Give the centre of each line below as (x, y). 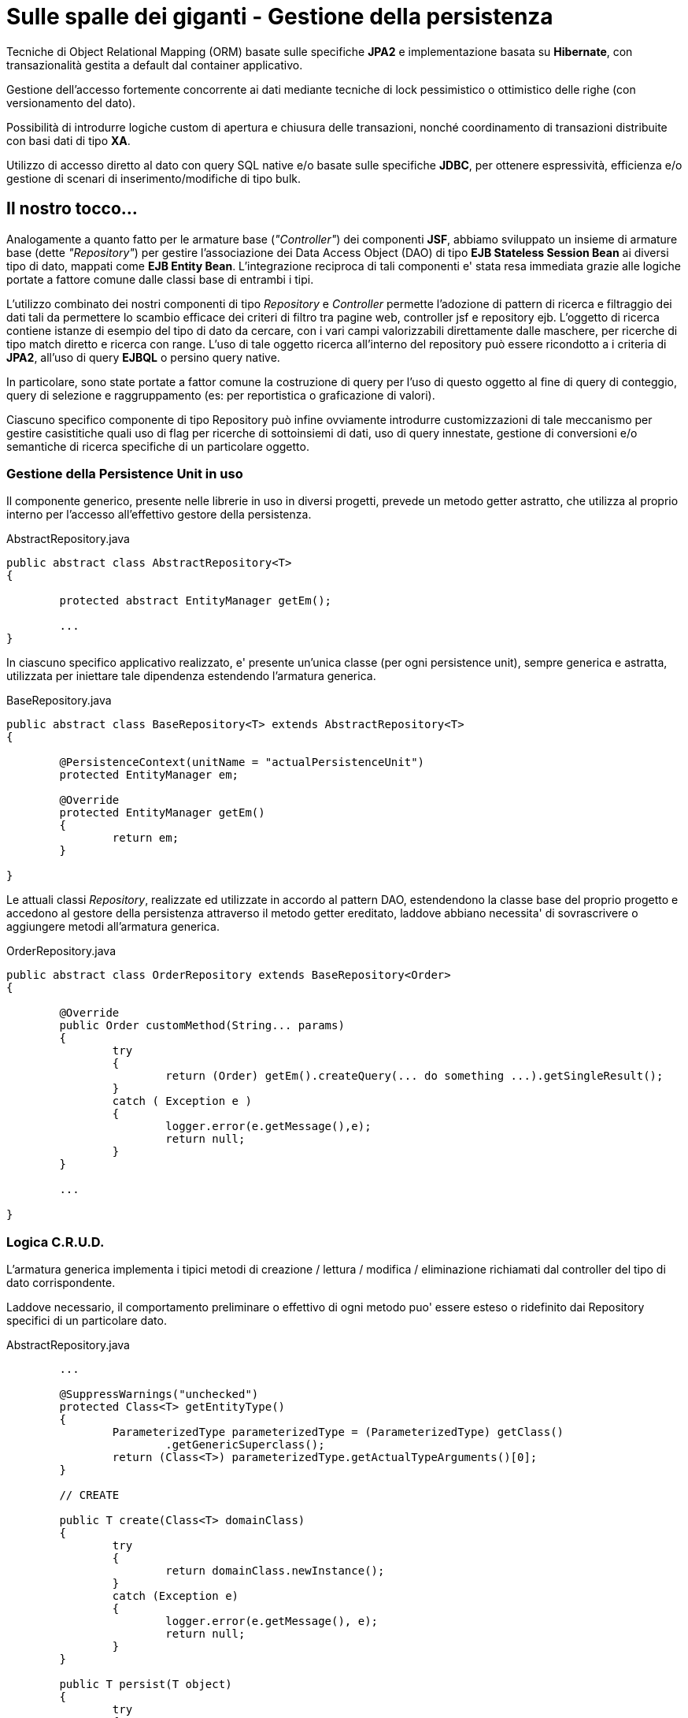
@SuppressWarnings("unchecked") (159, 1394)
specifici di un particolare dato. (87, 1321)
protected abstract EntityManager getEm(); (196, 601)
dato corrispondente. (61, 1283)
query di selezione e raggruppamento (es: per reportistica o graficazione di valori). (221, 395)
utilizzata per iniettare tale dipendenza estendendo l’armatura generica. (191, 676)
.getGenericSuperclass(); (245, 1445)
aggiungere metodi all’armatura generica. (113, 927)
